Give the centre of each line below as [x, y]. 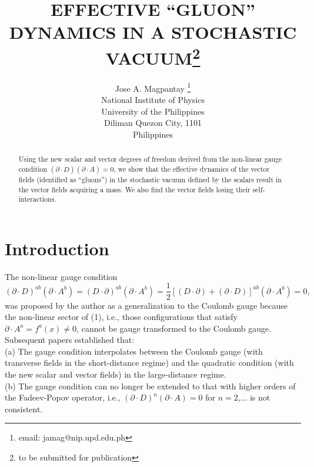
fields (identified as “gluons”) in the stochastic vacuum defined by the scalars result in [150, 179]
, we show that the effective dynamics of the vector [192, 169]
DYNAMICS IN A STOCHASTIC [153, 32]
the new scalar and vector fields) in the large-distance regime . [116, 374]
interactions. [37, 199]
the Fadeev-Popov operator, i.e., [63, 397]
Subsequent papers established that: [70, 340]
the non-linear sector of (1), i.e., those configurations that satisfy [121, 317]
